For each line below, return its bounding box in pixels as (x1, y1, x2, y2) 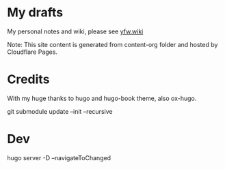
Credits (7, 72, 50, 87)
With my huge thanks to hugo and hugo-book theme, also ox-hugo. (7, 94, 197, 102)
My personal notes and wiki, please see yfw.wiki (7, 27, 144, 35)
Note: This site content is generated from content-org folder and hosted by (7, 40, 218, 48)
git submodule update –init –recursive (7, 107, 113, 115)
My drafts (7, 5, 64, 20)
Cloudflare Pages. (7, 48, 58, 56)
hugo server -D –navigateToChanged (7, 153, 111, 162)
